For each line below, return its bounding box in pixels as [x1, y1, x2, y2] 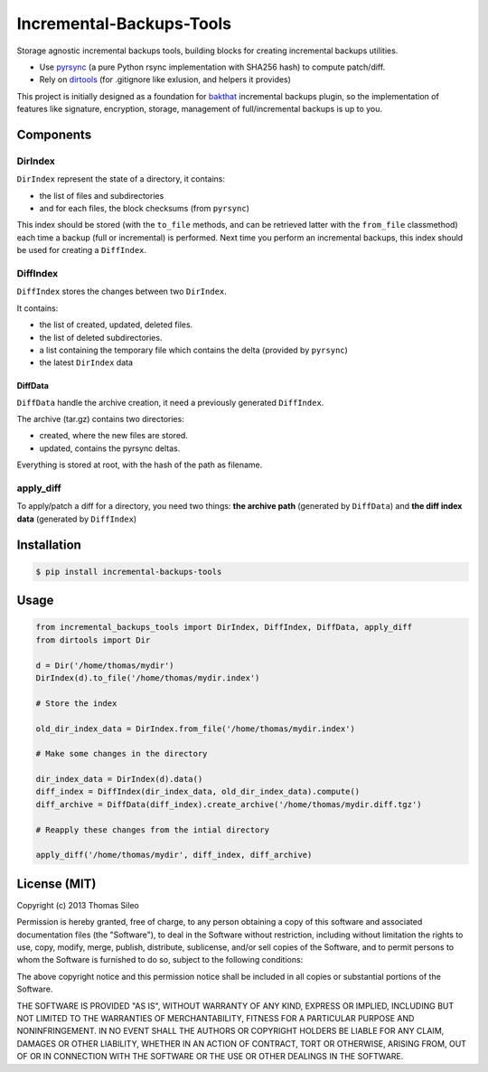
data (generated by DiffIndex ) [16, 513, 137, 524]
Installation [16, 537, 81, 552]
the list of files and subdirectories [39, 190, 164, 201]
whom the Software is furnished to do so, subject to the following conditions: [16, 954, 304, 965]
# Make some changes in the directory [35, 748, 208, 759]
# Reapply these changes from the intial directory [35, 824, 270, 835]
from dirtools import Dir [35, 635, 151, 645]
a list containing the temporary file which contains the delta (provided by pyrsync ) [39, 344, 348, 355]
